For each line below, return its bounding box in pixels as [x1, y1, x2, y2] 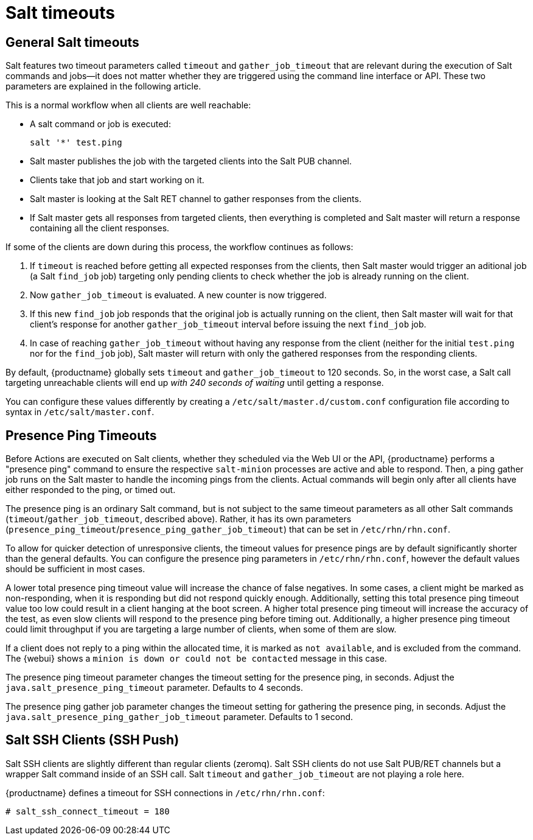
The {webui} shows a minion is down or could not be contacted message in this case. [5, 653, 387, 664]
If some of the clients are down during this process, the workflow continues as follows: [5, 242, 354, 253]
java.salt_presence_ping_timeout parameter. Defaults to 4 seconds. [5, 682, 304, 693]
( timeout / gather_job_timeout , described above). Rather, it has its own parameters [5, 514, 352, 525]
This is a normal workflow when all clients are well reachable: [5, 100, 251, 111]
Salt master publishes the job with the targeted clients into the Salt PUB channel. [30, 156, 352, 167]
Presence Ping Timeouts [5, 427, 157, 443]
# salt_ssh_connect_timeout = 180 [5, 806, 170, 816]
